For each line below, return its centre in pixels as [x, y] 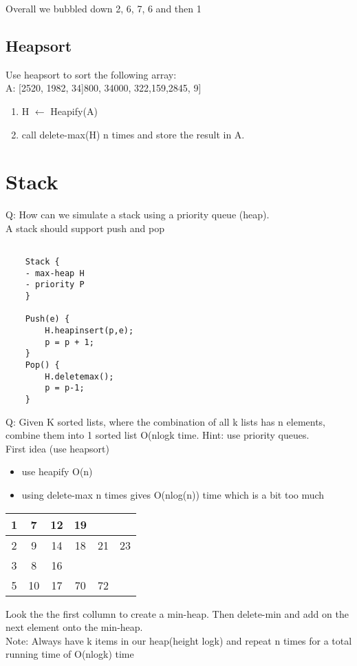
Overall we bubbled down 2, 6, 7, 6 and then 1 [104, 8]
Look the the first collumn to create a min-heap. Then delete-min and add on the [177, 613]
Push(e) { [47, 319]
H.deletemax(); [79, 376]
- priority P [55, 285]
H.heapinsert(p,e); [89, 331]
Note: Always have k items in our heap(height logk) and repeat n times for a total [179, 640]
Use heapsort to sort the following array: [91, 74]
